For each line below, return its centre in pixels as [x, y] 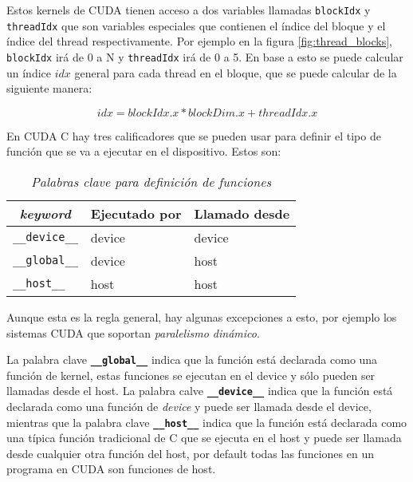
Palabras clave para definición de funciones [151, 181]
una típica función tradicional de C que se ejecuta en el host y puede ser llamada [204, 438]
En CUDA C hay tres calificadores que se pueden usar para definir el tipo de [194, 135]
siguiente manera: [49, 88]
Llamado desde [242, 213]
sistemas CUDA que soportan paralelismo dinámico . [133, 332]
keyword [45, 213]
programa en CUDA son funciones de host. [111, 469]
